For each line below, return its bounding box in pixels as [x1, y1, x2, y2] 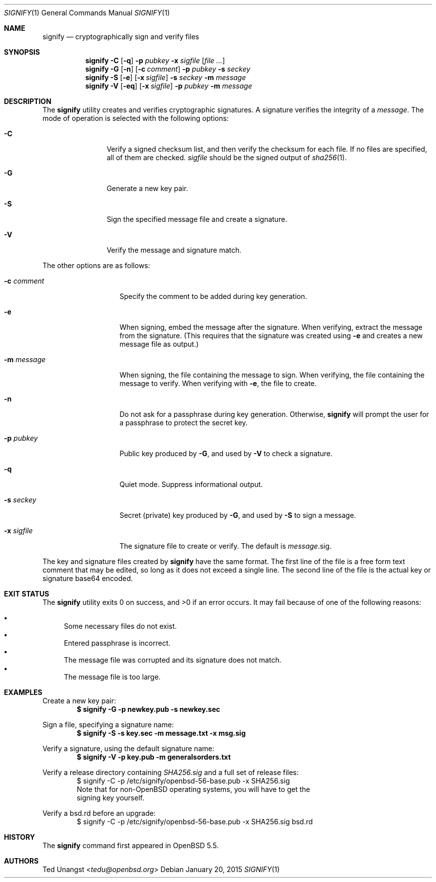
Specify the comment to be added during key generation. [119, 292, 307, 300]
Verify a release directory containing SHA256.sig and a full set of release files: [42, 768, 299, 777]
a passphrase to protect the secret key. [119, 418, 248, 427]
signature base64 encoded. [42, 574, 133, 583]
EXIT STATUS [4, 589, 49, 598]
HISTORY [4, 833, 35, 841]
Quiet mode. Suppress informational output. [119, 480, 263, 489]
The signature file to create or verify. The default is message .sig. [119, 542, 332, 550]
